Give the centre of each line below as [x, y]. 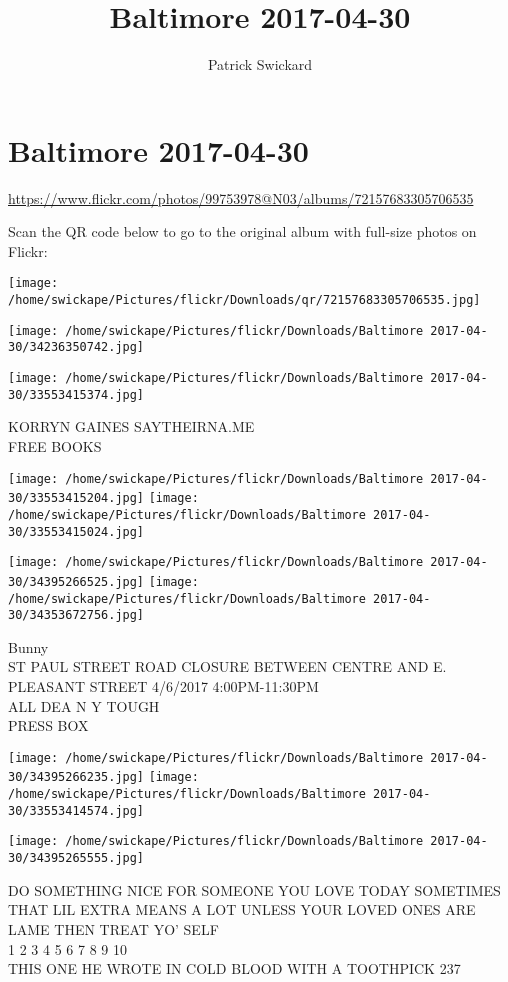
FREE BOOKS [55, 445]
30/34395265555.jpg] [76, 858]
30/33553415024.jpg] [76, 531]
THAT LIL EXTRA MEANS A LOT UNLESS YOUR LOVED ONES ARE [242, 909]
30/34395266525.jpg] [76, 581]
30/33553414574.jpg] [76, 810]
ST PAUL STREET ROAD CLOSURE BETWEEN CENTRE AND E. [227, 666]
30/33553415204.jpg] [76, 498]
